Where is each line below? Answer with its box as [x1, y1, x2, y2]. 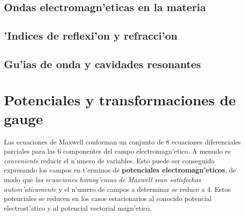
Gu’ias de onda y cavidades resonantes [4, 56, 201, 71]
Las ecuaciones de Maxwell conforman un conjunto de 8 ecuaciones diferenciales [4, 136, 241, 146]
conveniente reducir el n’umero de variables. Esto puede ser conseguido [4, 155, 214, 165]
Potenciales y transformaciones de [4, 89, 236, 109]
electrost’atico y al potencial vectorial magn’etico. [4, 202, 152, 213]
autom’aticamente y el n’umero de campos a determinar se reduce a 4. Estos [4, 184, 231, 194]
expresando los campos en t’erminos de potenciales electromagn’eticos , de [4, 165, 236, 175]
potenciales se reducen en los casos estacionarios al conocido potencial [4, 193, 212, 203]
